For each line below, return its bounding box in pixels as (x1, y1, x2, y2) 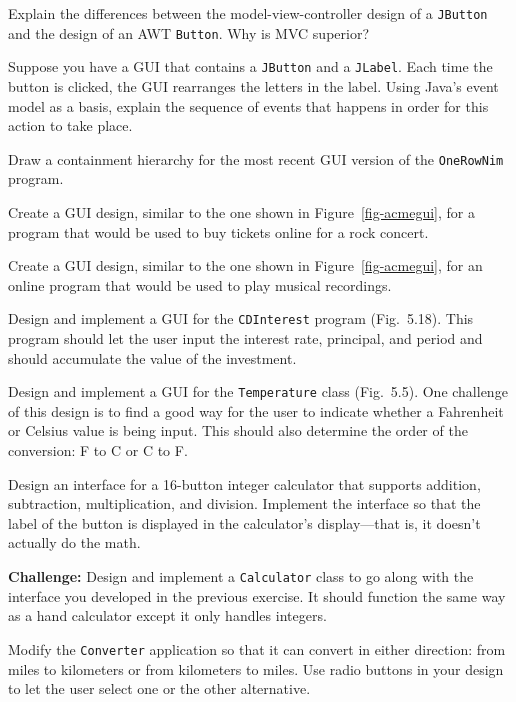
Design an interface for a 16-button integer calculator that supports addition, (8, 473, 481, 494)
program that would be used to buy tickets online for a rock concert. (8, 221, 429, 242)
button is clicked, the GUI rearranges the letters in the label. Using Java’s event (8, 75, 499, 96)
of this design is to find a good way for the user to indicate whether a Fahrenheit (8, 400, 504, 421)
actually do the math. (8, 532, 141, 553)
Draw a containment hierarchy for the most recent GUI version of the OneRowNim (8, 148, 504, 169)
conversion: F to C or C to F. (8, 440, 188, 461)
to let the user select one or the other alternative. (8, 678, 311, 699)
